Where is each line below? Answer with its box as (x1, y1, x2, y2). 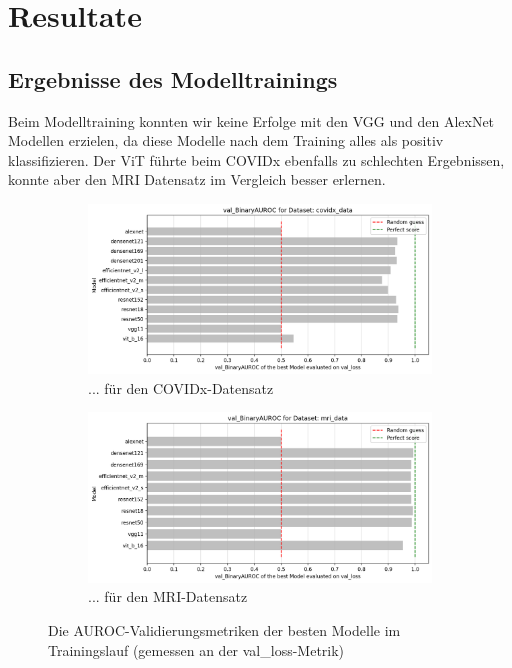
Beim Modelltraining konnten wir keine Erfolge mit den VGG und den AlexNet (8, 110, 495, 131)
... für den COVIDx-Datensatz (88, 377, 274, 398)
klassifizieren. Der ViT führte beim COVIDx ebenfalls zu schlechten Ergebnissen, (8, 149, 505, 170)
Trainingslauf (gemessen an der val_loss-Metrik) (48, 639, 345, 660)
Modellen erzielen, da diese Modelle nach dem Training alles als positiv (8, 130, 444, 151)
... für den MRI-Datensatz (88, 586, 248, 607)
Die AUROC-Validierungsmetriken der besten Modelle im (48, 619, 401, 640)
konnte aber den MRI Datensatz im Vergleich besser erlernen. (8, 169, 386, 190)
